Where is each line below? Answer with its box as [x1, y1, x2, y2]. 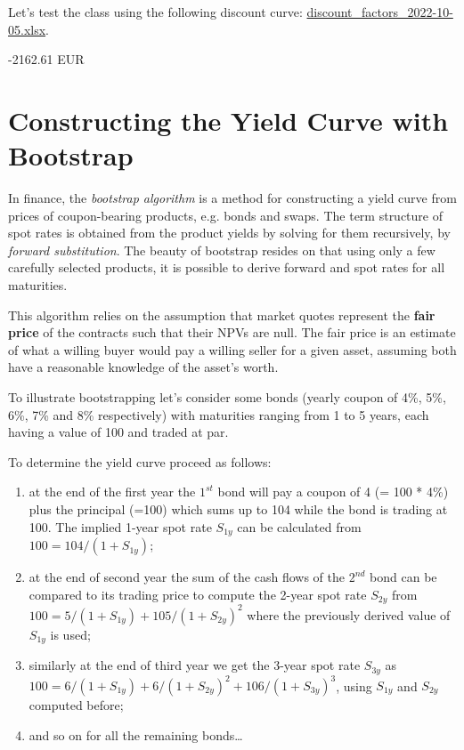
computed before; [28, 696, 124, 714]
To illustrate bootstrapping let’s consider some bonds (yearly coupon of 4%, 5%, [8, 388, 446, 407]
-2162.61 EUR [8, 50, 85, 69]
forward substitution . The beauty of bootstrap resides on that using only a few [8, 240, 436, 259]
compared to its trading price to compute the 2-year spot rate [28, 585, 367, 603]
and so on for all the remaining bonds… [28, 725, 243, 744]
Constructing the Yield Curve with [8, 101, 449, 138]
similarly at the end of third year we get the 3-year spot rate [28, 656, 361, 674]
